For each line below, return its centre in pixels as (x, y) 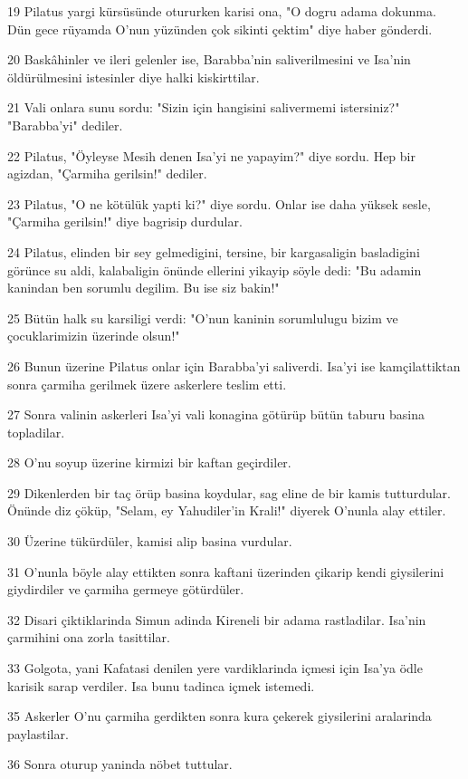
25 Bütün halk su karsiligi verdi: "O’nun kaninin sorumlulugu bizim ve (203, 317)
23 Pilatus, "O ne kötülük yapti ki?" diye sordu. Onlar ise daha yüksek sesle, (219, 203)
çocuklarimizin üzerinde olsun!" (94, 336)
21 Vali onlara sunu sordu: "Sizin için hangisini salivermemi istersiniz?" (204, 107)
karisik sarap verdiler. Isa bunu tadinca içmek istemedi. (161, 685)
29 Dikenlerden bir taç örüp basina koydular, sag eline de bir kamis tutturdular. (229, 492)
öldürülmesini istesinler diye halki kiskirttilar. (134, 77)
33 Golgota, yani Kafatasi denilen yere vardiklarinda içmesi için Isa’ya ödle (215, 668)
